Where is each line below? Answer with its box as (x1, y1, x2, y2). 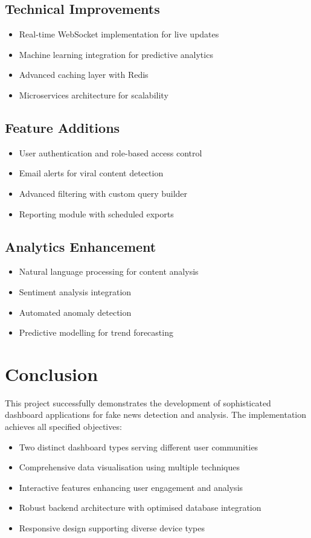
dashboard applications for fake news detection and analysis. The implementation (5, 408, 307, 421)
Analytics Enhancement (5, 237, 156, 255)
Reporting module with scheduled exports (19, 207, 174, 220)
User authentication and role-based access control (19, 146, 202, 159)
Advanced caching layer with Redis (19, 68, 149, 81)
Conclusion (5, 361, 98, 386)
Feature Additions (5, 118, 120, 136)
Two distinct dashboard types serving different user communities (19, 440, 258, 453)
